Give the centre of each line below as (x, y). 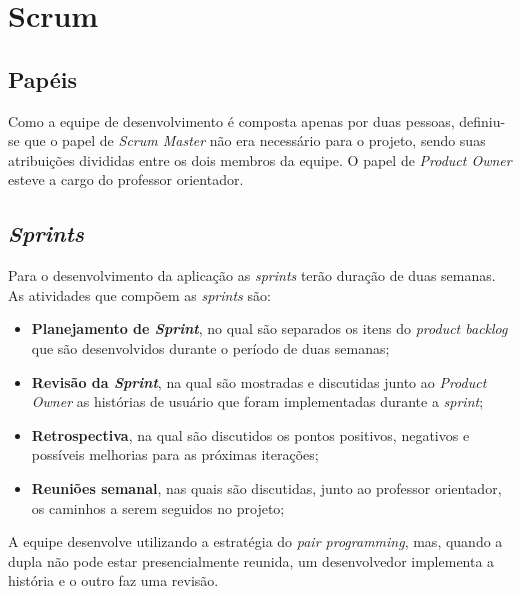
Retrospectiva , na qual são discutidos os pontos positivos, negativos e (250, 434)
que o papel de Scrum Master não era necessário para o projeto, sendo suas (255, 140)
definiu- (482, 120)
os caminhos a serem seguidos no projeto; (158, 507)
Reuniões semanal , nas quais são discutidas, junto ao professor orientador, (266, 487)
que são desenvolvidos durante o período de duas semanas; (210, 347)
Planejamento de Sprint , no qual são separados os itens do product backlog (269, 328)
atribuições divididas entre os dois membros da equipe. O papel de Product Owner (260, 159)
